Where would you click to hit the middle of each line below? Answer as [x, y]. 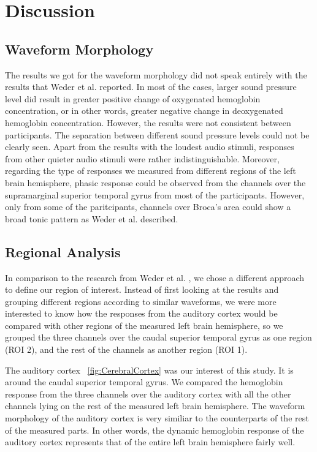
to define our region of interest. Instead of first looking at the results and [142, 289]
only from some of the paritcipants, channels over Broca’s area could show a [148, 207]
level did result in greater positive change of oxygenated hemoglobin [133, 98]
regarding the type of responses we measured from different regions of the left [151, 171]
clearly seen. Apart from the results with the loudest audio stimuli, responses [150, 147]
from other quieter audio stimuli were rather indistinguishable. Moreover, [142, 158]
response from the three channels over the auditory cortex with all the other [148, 394]
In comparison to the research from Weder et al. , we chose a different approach [155, 277]
